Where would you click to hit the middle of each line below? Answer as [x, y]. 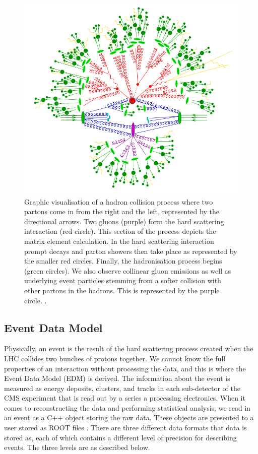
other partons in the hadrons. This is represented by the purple [122, 290]
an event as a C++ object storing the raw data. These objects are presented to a [129, 417]
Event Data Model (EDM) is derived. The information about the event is [117, 378]
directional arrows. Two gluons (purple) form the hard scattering [124, 221]
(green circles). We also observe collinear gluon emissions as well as [128, 270]
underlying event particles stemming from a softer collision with [123, 280]
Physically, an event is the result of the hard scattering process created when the [129, 348]
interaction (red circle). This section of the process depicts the [120, 231]
